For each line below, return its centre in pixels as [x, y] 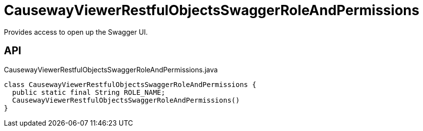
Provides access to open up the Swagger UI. [76, 32]
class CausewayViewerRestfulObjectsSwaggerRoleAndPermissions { [130, 84]
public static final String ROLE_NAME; [89, 92]
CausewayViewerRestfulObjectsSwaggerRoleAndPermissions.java [111, 69]
